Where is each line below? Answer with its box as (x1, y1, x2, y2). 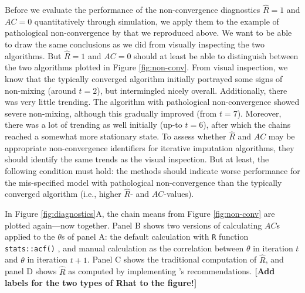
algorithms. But (5, 49, 62, 62)
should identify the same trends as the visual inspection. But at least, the (5, 153, 269, 165)
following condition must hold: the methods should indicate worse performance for (5, 164, 300, 176)
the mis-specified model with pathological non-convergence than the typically (5, 176, 282, 188)
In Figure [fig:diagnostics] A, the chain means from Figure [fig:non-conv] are (5, 207, 275, 219)
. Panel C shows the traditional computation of (87, 253, 257, 265)
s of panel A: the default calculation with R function (61, 230, 249, 243)
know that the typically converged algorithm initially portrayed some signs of (5, 73, 283, 84)
